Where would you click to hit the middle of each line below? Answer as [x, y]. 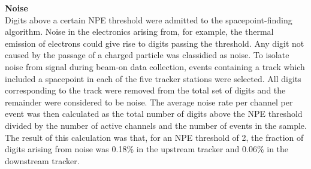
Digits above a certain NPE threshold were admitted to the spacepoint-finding [149, 19]
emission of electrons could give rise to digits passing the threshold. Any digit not [155, 43]
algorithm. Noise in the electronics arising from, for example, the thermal [139, 31]
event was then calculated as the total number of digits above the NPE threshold [154, 114]
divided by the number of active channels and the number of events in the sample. [156, 125]
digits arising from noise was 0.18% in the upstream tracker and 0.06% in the [147, 149]
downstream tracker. [42, 160]
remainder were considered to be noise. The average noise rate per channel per [149, 102]
